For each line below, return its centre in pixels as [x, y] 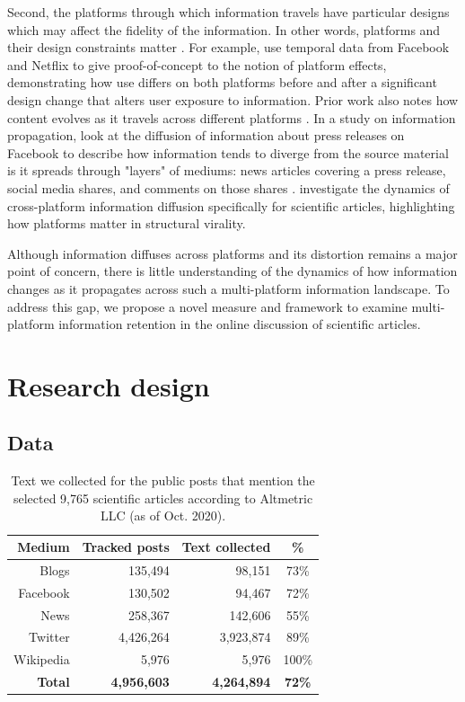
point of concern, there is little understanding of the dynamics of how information [232, 271]
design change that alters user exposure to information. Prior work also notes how [233, 99]
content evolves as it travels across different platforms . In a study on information [232, 117]
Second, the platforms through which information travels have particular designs [228, 12]
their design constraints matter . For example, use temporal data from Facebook [228, 47]
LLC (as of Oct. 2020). [163, 515]
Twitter [49, 637]
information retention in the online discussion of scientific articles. [240, 324]
